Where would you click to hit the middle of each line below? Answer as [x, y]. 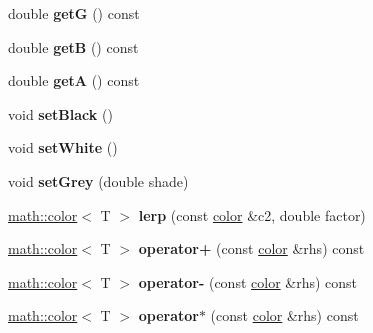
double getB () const [73, 46]
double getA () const [74, 80]
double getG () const [74, 13]
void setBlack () [60, 113]
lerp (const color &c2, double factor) [252, 214]
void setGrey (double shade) [98, 180]
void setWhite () [63, 147]
